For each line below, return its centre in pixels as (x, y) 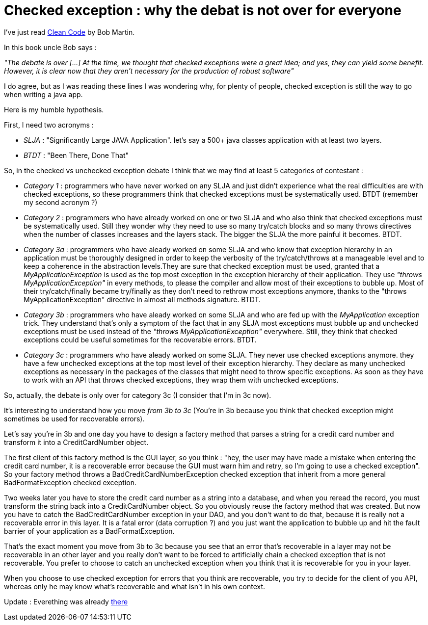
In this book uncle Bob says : (50, 47)
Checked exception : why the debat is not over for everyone (203, 10)
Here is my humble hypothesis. (54, 109)
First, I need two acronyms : (49, 125)
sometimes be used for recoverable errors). (74, 418)
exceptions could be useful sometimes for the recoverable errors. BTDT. (140, 339)
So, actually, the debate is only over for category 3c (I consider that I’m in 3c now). (138, 395)
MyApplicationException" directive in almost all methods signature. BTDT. (142, 299)
